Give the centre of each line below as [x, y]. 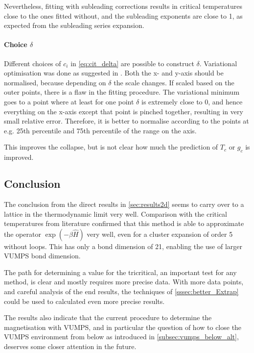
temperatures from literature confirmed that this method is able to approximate [124, 223]
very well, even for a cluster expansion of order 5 [160, 234]
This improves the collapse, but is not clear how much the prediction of [111, 147]
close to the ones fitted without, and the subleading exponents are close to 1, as [123, 15]
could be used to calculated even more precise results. [84, 301]
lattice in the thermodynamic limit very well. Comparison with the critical [116, 214]
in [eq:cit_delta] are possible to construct [132, 63]
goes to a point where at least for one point [69, 101]
